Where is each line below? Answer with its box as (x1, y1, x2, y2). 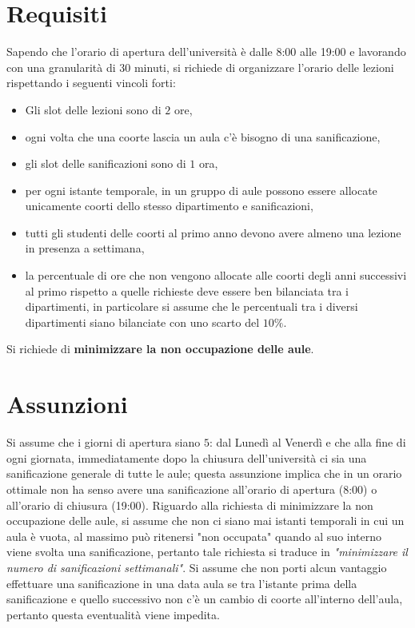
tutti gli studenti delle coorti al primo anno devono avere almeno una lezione (25, 224, 401, 240)
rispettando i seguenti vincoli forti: (6, 74, 176, 91)
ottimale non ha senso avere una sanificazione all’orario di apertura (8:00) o (6, 480, 377, 497)
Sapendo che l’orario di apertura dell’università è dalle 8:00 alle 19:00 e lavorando (6, 43, 406, 60)
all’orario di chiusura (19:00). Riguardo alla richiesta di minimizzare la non (6, 496, 373, 513)
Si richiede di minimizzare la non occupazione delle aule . (6, 340, 314, 357)
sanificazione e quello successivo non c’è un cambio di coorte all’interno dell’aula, (6, 590, 403, 607)
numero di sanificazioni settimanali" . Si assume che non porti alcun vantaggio (6, 558, 387, 575)
